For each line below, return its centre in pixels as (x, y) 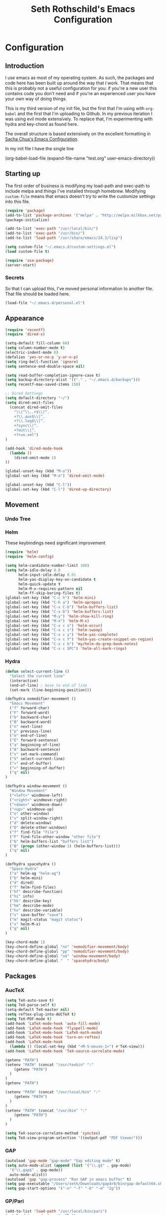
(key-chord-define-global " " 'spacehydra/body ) (57, 961)
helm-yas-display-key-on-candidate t (57, 579)
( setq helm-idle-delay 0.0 (33, 570)
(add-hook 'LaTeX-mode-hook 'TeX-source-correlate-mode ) (65, 1051)
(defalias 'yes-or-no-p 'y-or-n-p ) (42, 357)
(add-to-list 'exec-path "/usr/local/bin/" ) (52, 229)
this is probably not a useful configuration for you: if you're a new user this (81, 88)
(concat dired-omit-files (36, 407)
